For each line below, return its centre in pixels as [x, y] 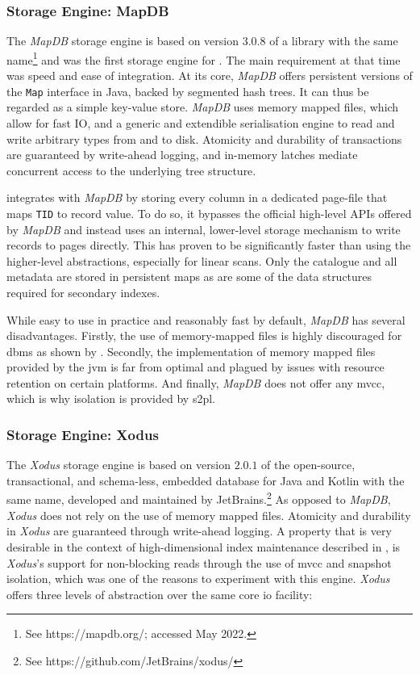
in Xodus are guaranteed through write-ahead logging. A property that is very [199, 531]
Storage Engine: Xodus [83, 434]
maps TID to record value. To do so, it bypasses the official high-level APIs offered [209, 213]
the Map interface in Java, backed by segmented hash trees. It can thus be [188, 91]
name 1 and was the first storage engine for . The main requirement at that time [204, 58]
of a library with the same [334, 41]
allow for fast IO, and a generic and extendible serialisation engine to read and [201, 122]
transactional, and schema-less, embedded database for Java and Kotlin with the [206, 480]
